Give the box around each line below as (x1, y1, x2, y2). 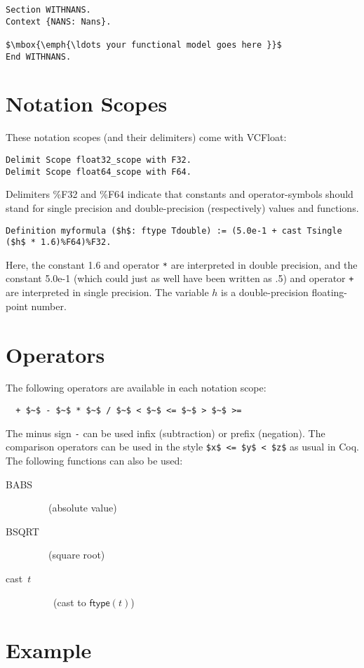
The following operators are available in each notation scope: (6, 380, 267, 395)
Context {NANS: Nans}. (6, 16, 112, 27)
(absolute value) (48, 500, 117, 515)
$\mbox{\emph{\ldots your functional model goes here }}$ (6, 39, 282, 50)
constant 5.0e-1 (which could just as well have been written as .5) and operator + (6, 271, 354, 286)
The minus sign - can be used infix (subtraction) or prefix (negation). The (6, 425, 325, 440)
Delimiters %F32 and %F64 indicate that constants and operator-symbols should (6, 187, 353, 201)
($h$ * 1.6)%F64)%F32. (6, 237, 112, 248)
